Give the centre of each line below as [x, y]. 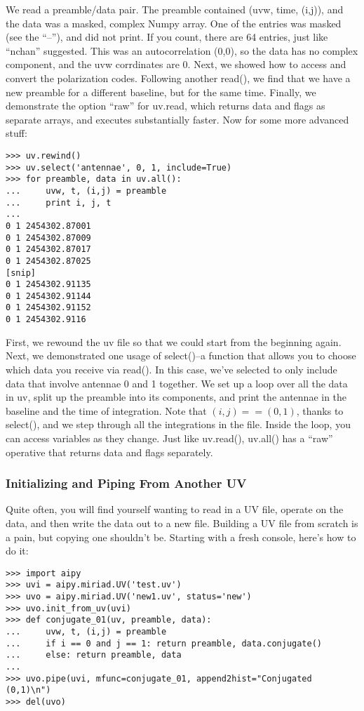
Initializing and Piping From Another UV [126, 483]
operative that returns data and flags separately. [109, 452]
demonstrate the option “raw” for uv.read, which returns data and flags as [166, 106]
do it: [17, 551]
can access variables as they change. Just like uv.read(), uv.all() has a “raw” [169, 438]
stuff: [16, 133]
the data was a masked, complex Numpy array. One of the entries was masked [174, 23]
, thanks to [320, 410]
